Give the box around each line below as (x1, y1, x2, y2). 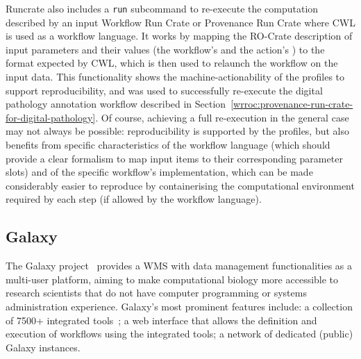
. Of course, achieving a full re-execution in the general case (95, 110, 349, 124)
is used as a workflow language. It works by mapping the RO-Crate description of (6, 28, 353, 43)
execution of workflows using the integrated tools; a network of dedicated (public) (6, 326, 353, 341)
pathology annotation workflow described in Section (6, 97, 226, 111)
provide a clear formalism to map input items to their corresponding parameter (6, 151, 343, 165)
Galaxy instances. (6, 340, 81, 354)
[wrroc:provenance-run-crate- (230, 97, 353, 111)
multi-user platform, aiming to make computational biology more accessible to (6, 272, 339, 286)
